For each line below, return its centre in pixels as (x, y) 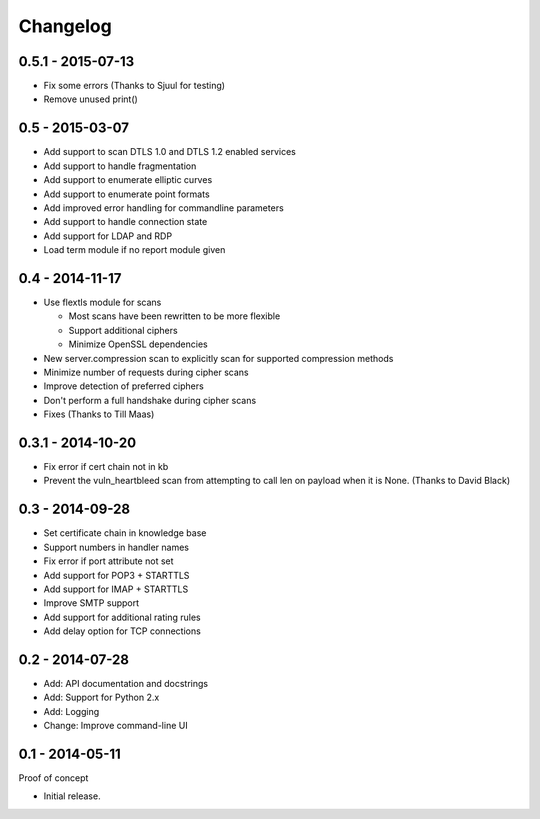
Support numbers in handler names (116, 547)
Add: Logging (71, 711)
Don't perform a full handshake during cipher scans (150, 400)
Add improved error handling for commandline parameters (163, 207)
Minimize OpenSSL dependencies (138, 344)
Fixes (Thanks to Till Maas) (99, 414)
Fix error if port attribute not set (108, 561)
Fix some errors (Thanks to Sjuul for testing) (134, 86)
